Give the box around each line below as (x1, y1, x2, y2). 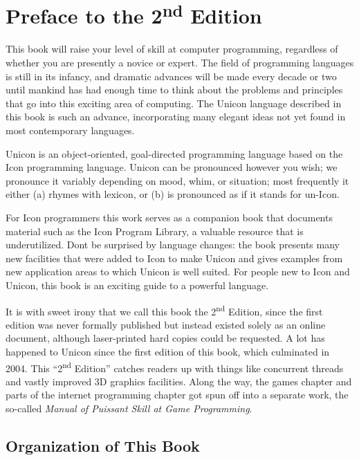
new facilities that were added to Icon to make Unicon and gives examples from (6, 250, 343, 265)
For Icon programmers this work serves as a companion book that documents (6, 210, 333, 224)
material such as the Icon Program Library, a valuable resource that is (6, 223, 304, 238)
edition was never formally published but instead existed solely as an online (6, 317, 326, 331)
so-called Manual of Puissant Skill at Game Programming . (6, 401, 252, 416)
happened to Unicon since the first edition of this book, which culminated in (6, 344, 330, 358)
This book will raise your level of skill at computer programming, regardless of (6, 42, 338, 56)
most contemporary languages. (6, 123, 135, 138)
